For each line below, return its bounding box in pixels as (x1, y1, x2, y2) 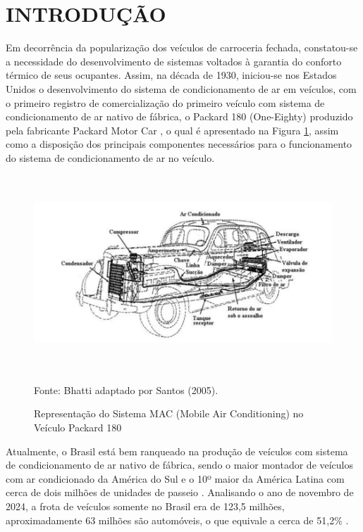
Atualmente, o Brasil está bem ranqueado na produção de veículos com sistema (6, 443, 348, 458)
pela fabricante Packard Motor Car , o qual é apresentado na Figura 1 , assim (6, 122, 339, 137)
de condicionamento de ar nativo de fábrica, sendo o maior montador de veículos (6, 457, 354, 472)
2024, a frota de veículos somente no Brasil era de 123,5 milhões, (6, 499, 285, 513)
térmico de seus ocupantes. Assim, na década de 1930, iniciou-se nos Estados (6, 68, 337, 82)
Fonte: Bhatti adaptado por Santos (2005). (34, 382, 219, 397)
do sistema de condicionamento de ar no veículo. (6, 150, 215, 165)
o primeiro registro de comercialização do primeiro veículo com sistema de (6, 95, 325, 110)
